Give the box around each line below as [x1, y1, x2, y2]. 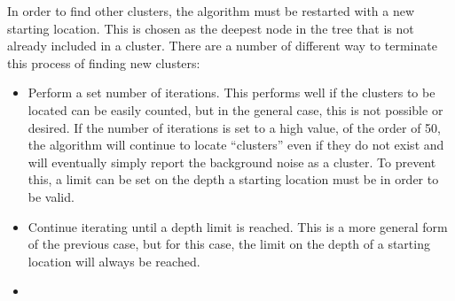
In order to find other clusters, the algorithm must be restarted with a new [7, 2, 415, 19]
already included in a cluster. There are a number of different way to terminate [7, 36, 437, 55]
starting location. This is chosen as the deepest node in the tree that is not [7, 19, 414, 37]
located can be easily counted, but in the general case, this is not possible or [27, 100, 443, 119]
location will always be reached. [27, 251, 200, 270]
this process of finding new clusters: [7, 53, 200, 72]
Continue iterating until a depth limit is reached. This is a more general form [27, 217, 448, 235]
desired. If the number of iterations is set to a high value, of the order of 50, [27, 118, 442, 136]
